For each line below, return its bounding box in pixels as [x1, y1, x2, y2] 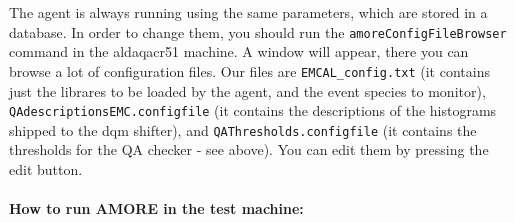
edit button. [9, 159, 83, 179]
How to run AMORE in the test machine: [9, 198, 304, 219]
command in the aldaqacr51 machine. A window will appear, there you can [9, 41, 469, 62]
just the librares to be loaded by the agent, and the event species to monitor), [9, 80, 486, 101]
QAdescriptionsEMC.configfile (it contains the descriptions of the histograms [9, 100, 497, 121]
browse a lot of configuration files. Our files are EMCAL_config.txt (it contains [9, 60, 490, 81]
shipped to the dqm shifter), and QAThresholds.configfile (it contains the [9, 119, 477, 140]
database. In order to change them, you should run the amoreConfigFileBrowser [9, 21, 507, 42]
